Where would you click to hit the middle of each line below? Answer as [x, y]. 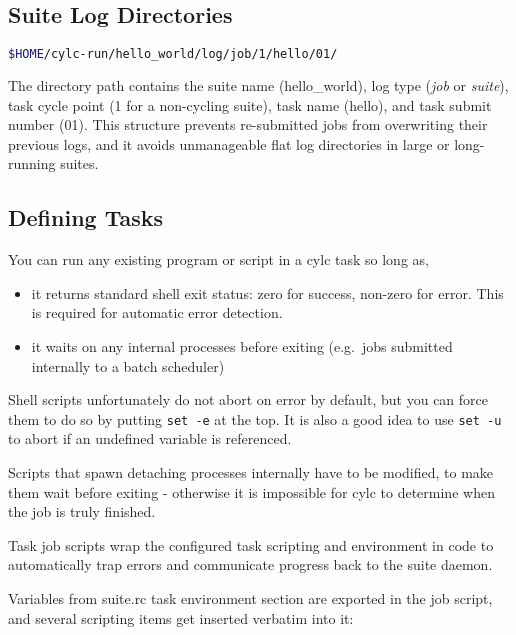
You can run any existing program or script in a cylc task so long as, [218, 259]
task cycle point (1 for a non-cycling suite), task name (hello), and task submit [250, 104]
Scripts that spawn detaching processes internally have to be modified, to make [251, 472]
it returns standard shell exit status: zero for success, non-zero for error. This [267, 292]
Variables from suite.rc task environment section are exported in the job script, [250, 598]
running [32, 163]
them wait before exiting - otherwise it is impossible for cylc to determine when [251, 491]
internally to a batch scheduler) [128, 365]
